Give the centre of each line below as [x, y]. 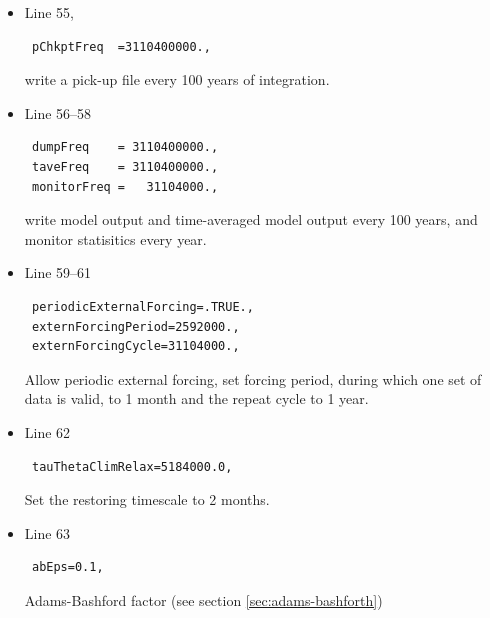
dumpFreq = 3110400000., [125, 147]
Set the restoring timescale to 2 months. [147, 499]
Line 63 [47, 532]
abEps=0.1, [67, 567]
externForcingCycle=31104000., [135, 346]
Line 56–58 [58, 112]
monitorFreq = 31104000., [125, 186]
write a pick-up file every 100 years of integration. [177, 79]
